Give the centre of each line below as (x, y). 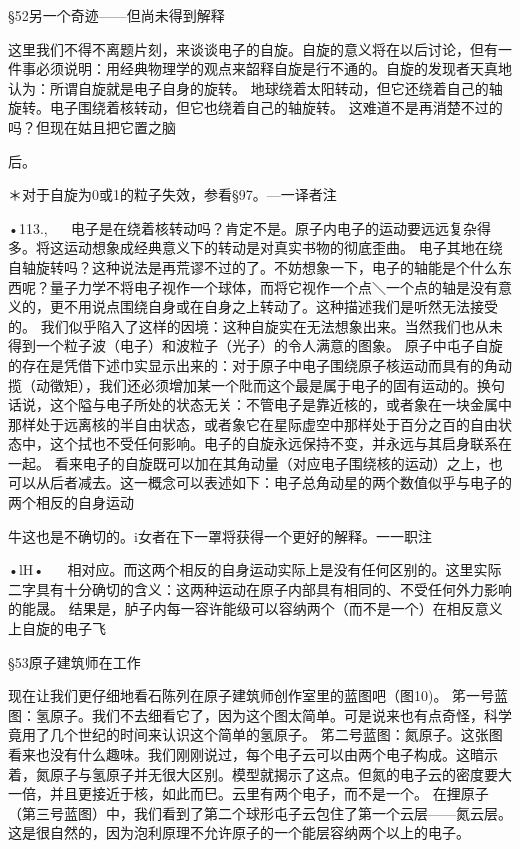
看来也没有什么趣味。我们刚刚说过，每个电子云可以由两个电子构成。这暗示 (253, 754)
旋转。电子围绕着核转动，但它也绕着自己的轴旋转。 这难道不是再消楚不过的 (255, 107)
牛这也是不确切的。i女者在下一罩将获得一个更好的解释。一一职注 (220, 535)
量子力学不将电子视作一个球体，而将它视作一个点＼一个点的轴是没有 (273, 286)
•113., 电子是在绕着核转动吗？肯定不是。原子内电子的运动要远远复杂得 (249, 227)
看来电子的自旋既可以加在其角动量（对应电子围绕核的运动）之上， (271, 462)
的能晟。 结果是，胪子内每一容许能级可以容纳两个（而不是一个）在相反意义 (255, 608)
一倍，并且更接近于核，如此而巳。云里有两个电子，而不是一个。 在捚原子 (248, 793)
